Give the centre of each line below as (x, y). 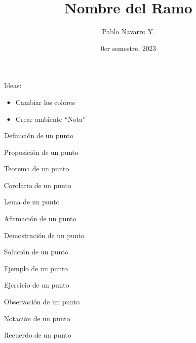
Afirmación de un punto (40, 219)
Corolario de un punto (38, 185)
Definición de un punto (39, 135)
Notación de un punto (37, 318)
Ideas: (13, 85)
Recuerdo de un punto (38, 335)
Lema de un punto (32, 202)
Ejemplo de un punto (36, 268)
